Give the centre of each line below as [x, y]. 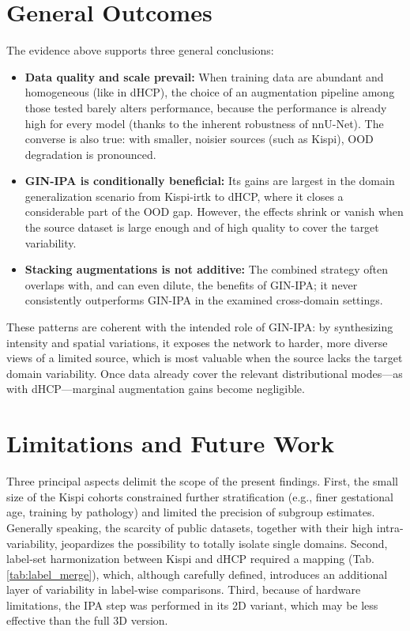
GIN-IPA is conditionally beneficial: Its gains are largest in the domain [210, 181]
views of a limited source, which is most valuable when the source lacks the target [205, 358]
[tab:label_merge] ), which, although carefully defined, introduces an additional [197, 574]
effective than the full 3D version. [87, 620]
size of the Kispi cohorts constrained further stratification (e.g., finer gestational [200, 496]
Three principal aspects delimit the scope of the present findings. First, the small [202, 481]
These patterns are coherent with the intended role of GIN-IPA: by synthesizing [200, 327]
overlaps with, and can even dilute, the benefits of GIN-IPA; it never [191, 284]
